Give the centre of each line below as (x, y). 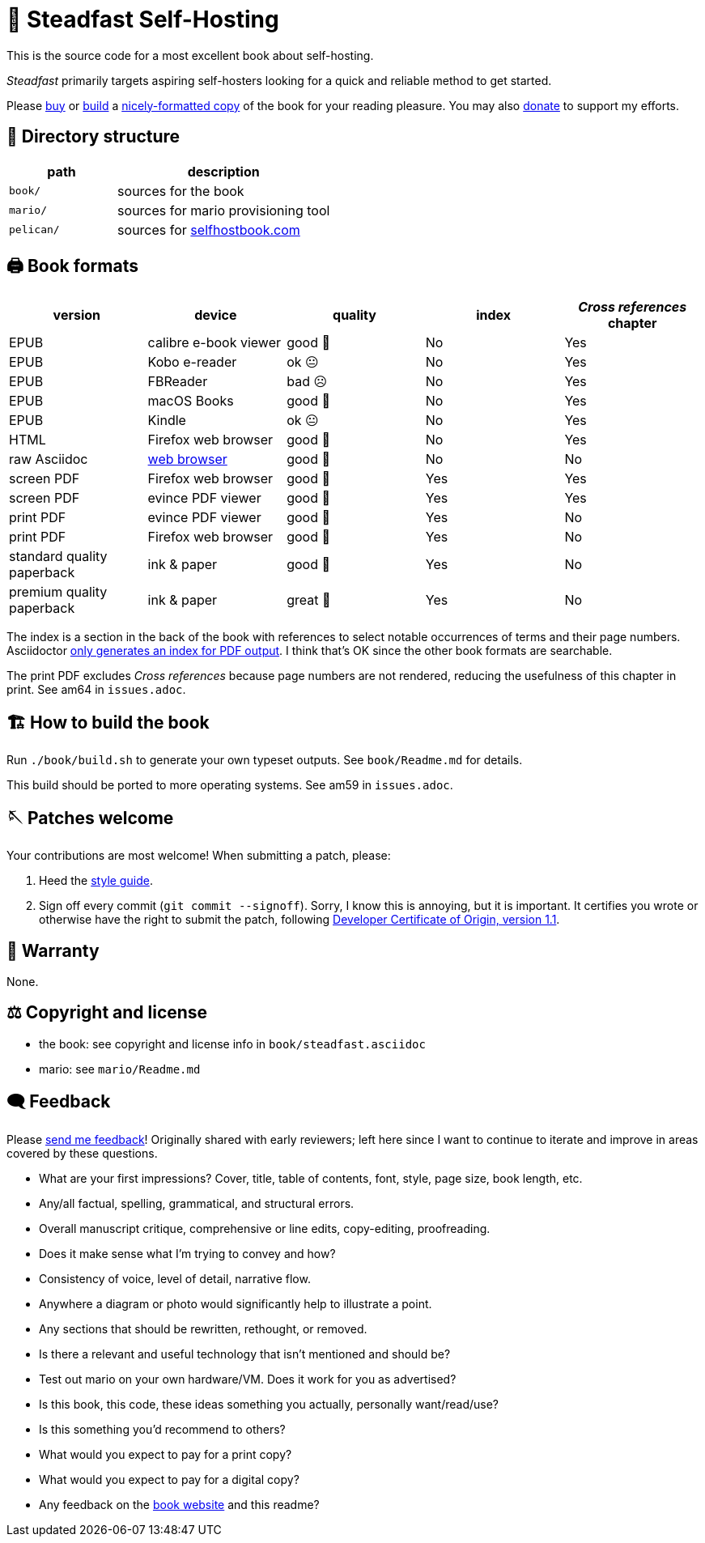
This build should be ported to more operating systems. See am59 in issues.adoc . (230, 785)
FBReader (178, 382)
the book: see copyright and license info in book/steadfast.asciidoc (232, 1044)
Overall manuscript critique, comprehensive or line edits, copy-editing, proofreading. (265, 1228)
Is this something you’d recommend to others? (162, 1429)
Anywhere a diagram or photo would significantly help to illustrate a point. (236, 1303)
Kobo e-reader (192, 362)
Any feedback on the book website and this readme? (179, 1504)
